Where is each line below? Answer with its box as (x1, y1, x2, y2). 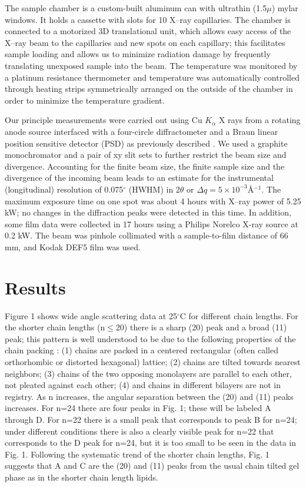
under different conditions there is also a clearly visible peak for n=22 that (5, 425, 274, 437)
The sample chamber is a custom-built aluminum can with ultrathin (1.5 (5, 2, 267, 14)
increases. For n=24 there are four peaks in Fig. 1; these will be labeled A (5, 402, 271, 414)
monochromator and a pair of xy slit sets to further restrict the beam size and (5, 148, 287, 161)
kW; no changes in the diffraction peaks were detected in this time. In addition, (5, 206, 291, 218)
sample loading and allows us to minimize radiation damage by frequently (5, 48, 271, 60)
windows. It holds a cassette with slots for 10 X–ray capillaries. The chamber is (5, 13, 291, 25)
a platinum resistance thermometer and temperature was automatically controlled (5, 71, 300, 83)
